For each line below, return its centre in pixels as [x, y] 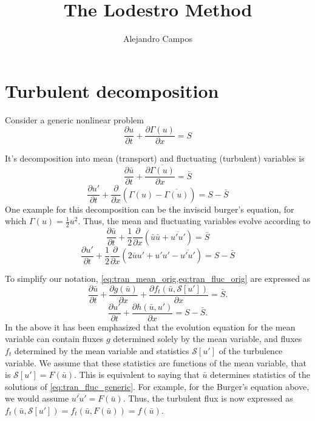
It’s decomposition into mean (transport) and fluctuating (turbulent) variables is [155, 158]
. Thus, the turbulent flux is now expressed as [208, 398]
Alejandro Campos [158, 39]
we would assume [37, 398]
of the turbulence [251, 350]
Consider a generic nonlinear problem [74, 119]
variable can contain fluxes [54, 339]
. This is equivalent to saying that [137, 375]
